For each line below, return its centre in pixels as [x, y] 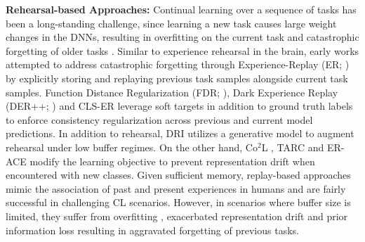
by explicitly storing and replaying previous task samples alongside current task [177, 78]
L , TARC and [293, 147]
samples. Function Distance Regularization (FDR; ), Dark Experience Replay [172, 92]
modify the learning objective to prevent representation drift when [172, 161]
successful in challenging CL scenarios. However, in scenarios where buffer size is [178, 202]
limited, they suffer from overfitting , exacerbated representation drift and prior [177, 216]
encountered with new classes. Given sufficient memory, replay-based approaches [178, 175]
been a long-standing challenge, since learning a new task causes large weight [171, 23]
